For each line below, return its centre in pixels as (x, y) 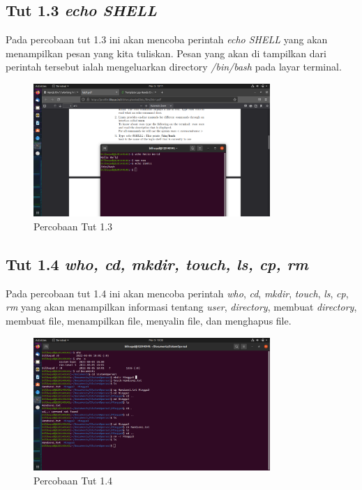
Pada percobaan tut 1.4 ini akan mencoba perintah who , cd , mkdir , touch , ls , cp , (177, 293)
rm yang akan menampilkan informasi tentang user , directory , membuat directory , (181, 307)
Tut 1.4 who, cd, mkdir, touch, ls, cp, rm (157, 264)
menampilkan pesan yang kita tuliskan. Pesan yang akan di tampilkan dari (166, 53)
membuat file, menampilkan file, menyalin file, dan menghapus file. (149, 321)
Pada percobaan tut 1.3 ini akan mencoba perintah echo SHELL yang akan (167, 39)
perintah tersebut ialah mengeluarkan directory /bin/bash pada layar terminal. (174, 67)
